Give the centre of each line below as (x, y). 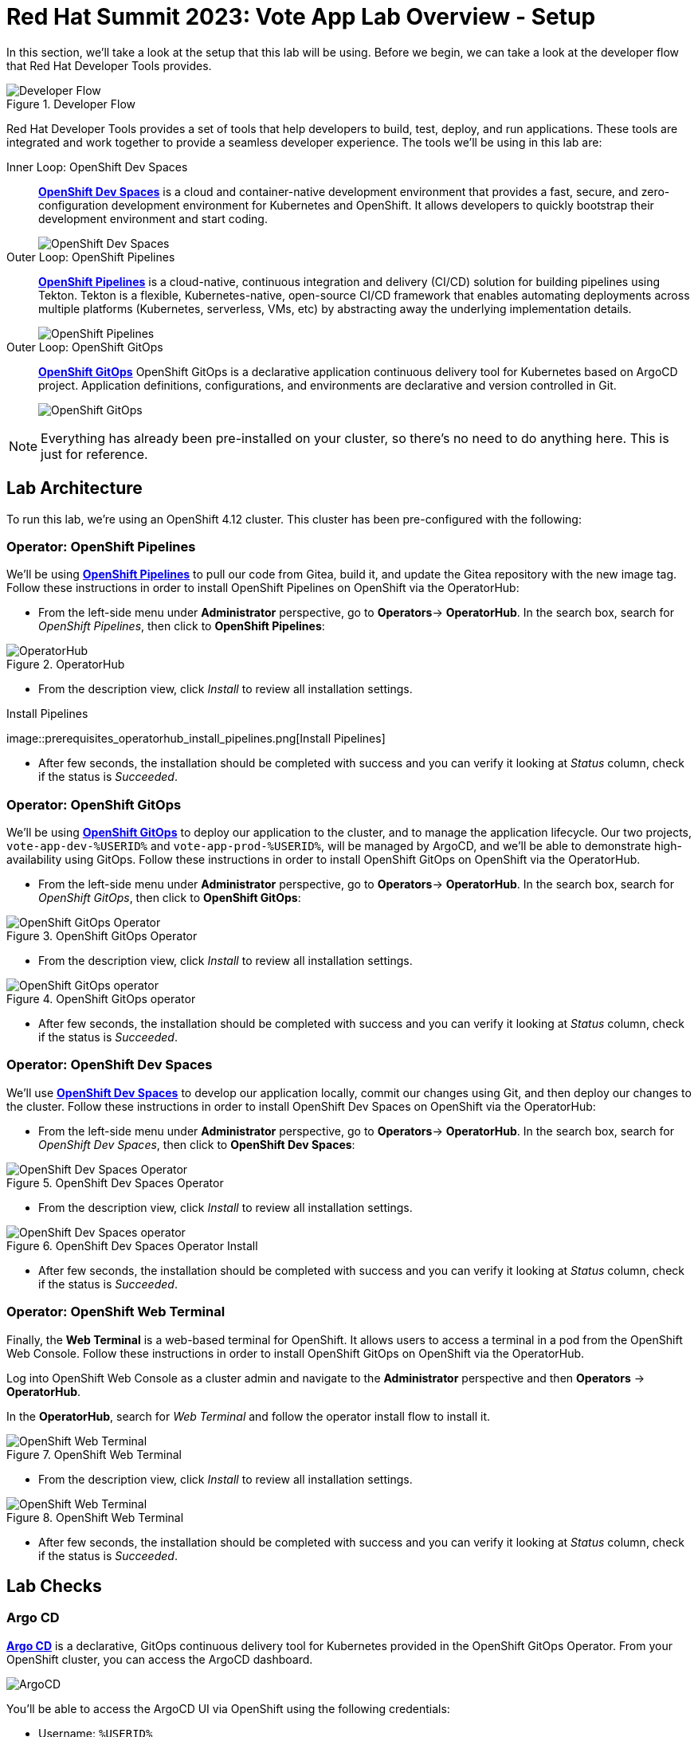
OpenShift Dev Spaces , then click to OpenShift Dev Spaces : (197, 1144)
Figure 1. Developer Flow (71, 104)
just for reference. (94, 454)
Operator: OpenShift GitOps (94, 804)
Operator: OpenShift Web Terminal (116, 1312)
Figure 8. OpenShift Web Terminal (95, 1517)
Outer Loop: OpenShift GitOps (85, 347)
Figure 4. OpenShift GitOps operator (101, 999)
